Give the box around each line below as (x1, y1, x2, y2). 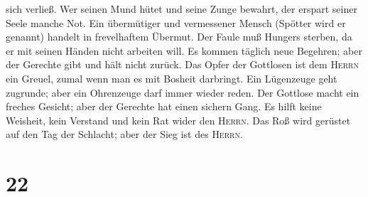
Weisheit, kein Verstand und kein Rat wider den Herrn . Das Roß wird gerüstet (6, 112, 351, 127)
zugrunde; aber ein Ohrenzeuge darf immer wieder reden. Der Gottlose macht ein (6, 85, 359, 100)
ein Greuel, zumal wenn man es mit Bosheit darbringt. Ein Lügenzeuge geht (6, 70, 337, 85)
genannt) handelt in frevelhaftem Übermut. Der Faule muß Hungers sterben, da (6, 29, 352, 44)
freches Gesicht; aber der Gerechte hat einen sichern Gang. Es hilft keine (6, 99, 322, 114)
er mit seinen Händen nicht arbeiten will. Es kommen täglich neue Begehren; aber (6, 43, 362, 58)
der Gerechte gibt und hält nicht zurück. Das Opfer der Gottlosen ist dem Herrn (6, 57, 359, 72)
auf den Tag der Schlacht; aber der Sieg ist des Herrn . (6, 127, 243, 142)
